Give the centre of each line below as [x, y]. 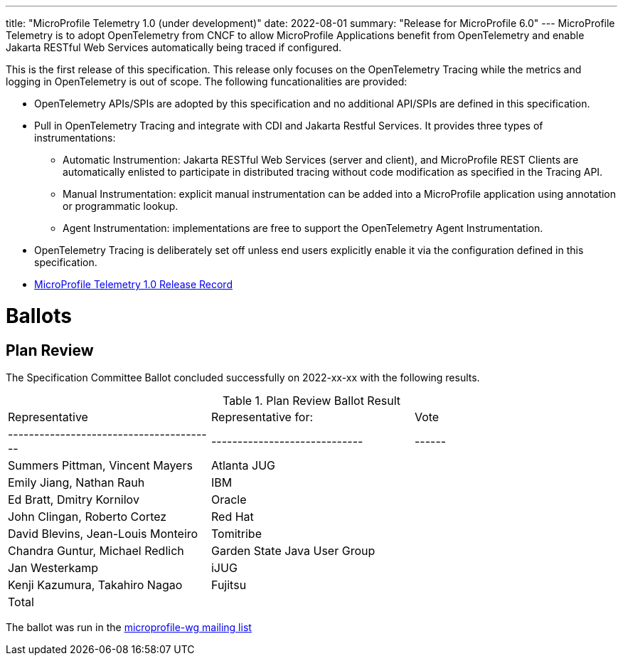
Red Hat [232, 516]
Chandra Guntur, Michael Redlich [96, 550]
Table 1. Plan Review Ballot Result [311, 400]
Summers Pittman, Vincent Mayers [100, 465]
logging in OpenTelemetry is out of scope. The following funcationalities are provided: [207, 81]
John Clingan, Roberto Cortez [87, 516]
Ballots [39, 316]
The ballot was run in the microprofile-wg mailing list [129, 627]
